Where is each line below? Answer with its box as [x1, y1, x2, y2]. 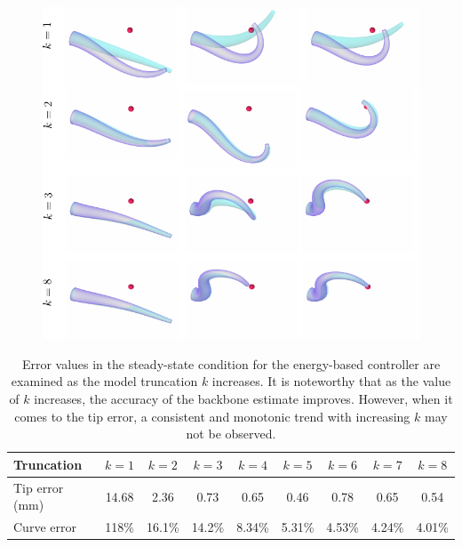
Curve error [13, 518, 76, 536]
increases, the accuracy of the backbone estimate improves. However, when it [34, 390, 453, 408]
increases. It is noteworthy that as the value [211, 372, 451, 390]
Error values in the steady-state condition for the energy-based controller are [21, 354, 441, 373]
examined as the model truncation [11, 372, 198, 390]
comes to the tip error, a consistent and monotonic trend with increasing [14, 406, 410, 425]
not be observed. [186, 424, 276, 443]
